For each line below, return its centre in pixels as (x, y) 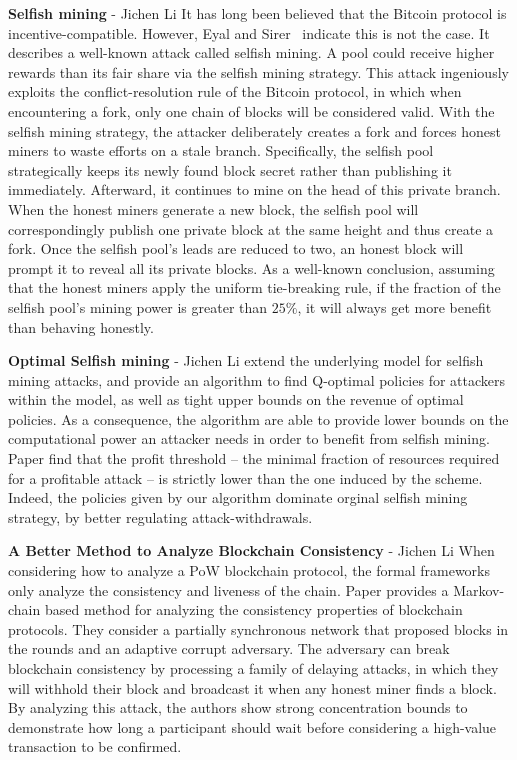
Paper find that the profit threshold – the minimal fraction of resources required (254, 458)
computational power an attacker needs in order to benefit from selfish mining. (249, 438)
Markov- (479, 589)
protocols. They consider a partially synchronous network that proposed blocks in (258, 628)
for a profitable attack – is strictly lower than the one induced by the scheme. (245, 477)
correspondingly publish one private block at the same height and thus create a (251, 228)
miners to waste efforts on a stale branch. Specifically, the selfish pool (221, 150)
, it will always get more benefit (394, 306)
